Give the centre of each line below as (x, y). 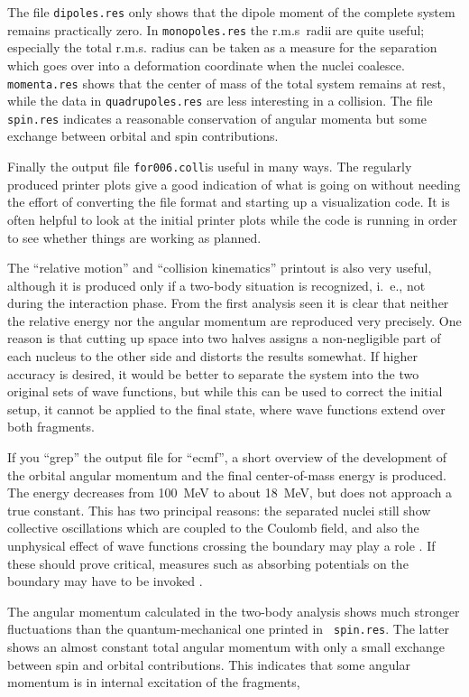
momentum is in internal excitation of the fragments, (154, 682)
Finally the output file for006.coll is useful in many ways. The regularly (210, 167)
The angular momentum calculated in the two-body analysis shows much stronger (234, 611)
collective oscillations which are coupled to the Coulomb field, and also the (213, 528)
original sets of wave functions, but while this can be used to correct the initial (225, 391)
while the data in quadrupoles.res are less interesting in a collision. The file (220, 101)
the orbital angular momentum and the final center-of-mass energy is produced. (227, 474)
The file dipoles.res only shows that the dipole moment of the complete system (231, 12)
